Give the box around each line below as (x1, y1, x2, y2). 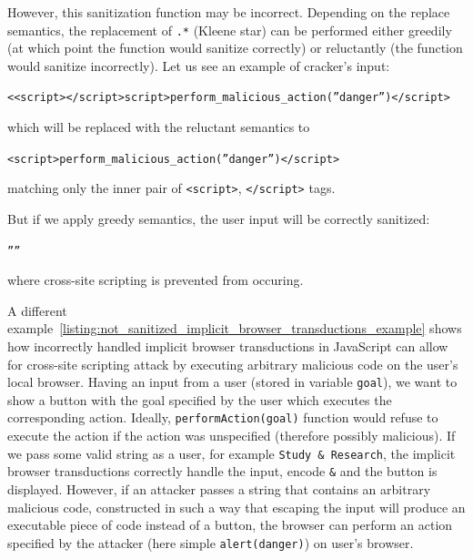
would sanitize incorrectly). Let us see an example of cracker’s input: (7, 56, 390, 75)
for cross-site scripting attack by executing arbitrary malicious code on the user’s (7, 354, 458, 373)
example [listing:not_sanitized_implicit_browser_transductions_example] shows (7, 319, 462, 338)
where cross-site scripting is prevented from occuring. (7, 270, 304, 290)
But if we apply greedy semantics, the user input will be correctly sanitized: (7, 209, 430, 228)
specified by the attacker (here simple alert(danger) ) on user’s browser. (7, 533, 414, 552)
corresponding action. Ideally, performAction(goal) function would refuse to (7, 408, 438, 427)
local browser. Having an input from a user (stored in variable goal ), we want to (7, 372, 458, 391)
